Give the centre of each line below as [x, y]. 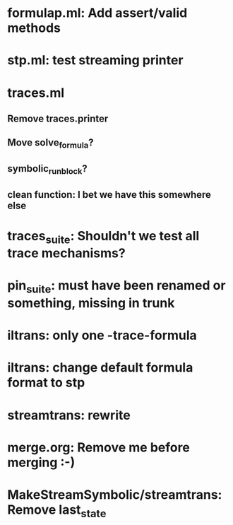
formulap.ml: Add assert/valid [97, 13]
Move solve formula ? [50, 143]
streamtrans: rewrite [69, 415]
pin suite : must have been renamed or [116, 287]
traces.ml [36, 93]
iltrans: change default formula [100, 368]
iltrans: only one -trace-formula [102, 335]
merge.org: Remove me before [99, 447]
